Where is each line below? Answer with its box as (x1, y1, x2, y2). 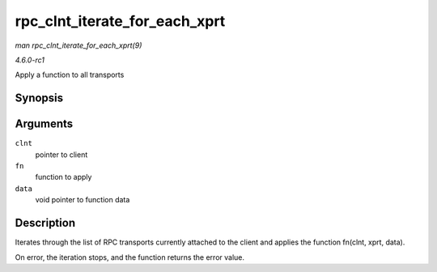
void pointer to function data (35, 195, 130, 205)
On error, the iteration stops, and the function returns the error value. (15, 252, 245, 262)
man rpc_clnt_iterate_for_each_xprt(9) (15, 40, 142, 50)
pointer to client (35, 150, 88, 159)
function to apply (35, 172, 92, 182)
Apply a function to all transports (15, 70, 125, 80)
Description (15, 216, 76, 230)
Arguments (15, 117, 74, 131)
